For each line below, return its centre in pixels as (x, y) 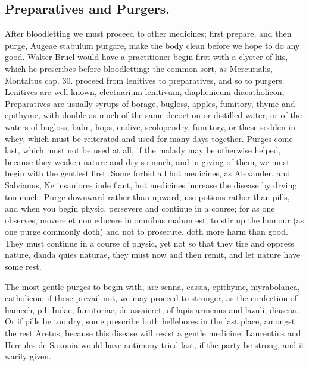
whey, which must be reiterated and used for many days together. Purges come (149, 138)
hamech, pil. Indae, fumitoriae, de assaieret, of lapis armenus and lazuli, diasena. (152, 309)
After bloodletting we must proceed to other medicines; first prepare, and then (148, 34)
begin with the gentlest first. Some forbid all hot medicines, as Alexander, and (148, 173)
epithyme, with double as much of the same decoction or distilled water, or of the (153, 115)
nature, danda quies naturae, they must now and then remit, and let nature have (153, 255)
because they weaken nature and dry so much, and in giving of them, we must (147, 161)
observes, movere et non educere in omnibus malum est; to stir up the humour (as (154, 220)
